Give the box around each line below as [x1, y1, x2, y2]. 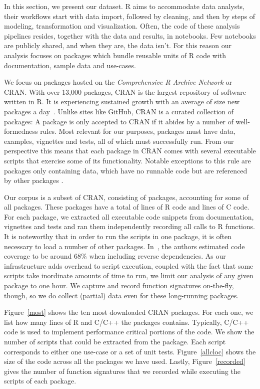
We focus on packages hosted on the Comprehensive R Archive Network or [4, 77, 232, 87]
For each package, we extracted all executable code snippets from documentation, [4, 211, 254, 222]
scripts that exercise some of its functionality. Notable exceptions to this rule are [4, 155, 251, 165]
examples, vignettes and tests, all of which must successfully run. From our [4, 135, 234, 146]
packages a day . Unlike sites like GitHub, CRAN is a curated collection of [4, 106, 234, 116]
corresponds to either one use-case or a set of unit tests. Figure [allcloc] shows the [4, 346, 256, 356]
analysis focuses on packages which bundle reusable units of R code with [4, 50, 226, 60]
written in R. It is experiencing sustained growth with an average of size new [4, 96, 240, 107]
